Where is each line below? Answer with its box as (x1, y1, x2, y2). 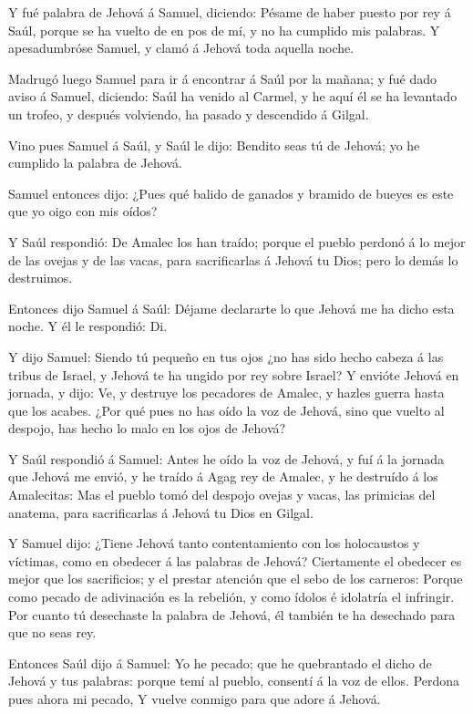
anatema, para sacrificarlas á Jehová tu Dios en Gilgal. (8, 502, 314, 522)
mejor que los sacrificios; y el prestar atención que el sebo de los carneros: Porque (8, 569, 463, 588)
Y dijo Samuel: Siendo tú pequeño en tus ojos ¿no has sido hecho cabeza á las (8, 347, 444, 366)
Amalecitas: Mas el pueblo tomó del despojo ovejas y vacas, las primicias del (8, 485, 436, 504)
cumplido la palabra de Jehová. (8, 153, 182, 172)
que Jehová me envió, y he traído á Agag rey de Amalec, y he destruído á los (8, 467, 438, 486)
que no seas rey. (8, 623, 97, 642)
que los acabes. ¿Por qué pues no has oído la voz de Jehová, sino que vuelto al (8, 400, 445, 419)
